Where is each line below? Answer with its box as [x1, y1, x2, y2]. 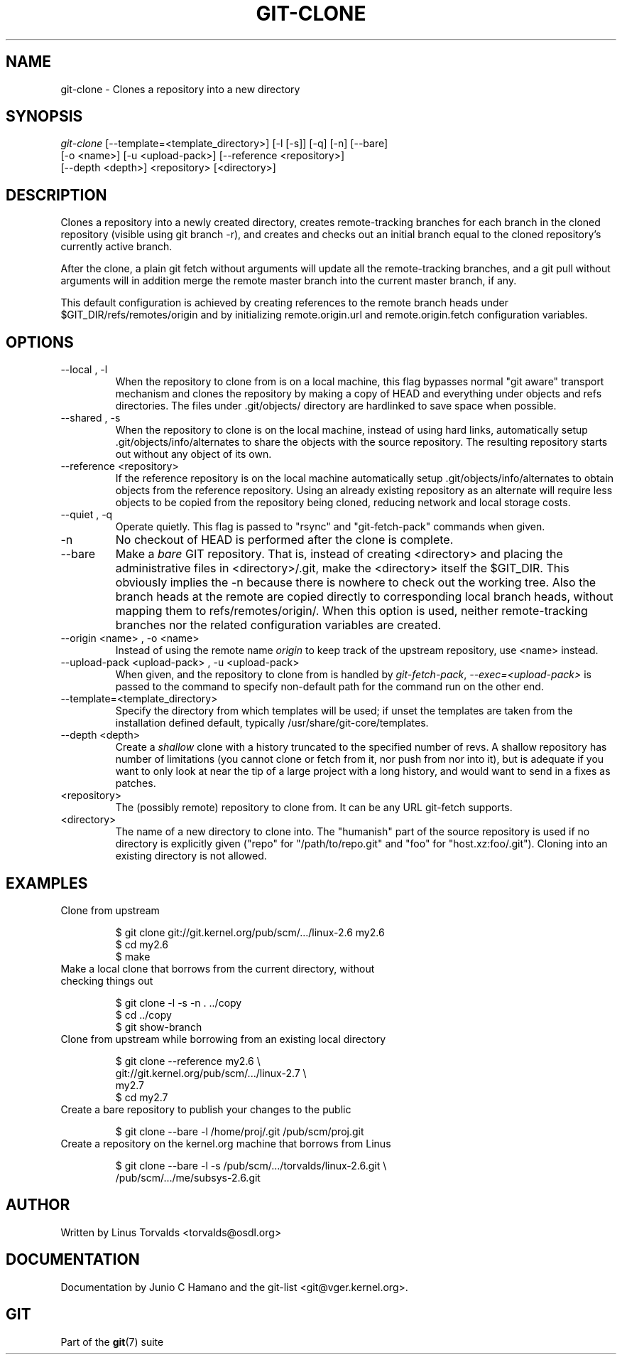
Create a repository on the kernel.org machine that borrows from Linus [60, 1137, 391, 1150]
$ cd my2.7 [115, 1091, 168, 1103]
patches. [115, 777, 156, 790]
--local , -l [60, 363, 108, 376]
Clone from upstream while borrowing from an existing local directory [60, 1032, 386, 1045]
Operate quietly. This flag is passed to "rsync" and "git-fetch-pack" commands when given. [115, 520, 545, 533]
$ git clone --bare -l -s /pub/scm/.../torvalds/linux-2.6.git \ [115, 1159, 387, 1172]
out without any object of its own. [115, 448, 272, 461]
